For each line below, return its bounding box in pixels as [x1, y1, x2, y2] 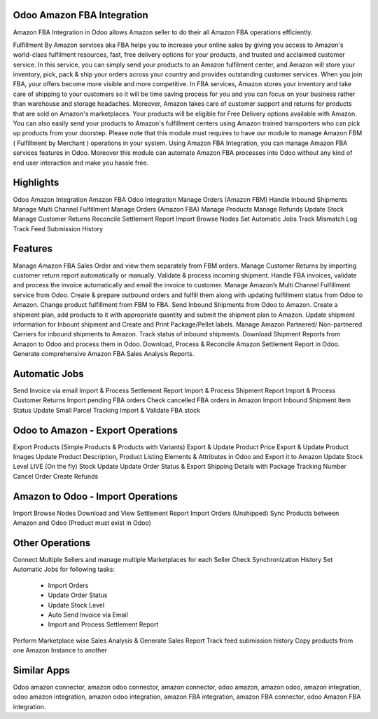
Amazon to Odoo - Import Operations [13, 491, 178, 502]
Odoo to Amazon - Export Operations [13, 424, 178, 436]
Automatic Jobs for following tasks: [13, 565, 115, 574]
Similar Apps [13, 664, 70, 676]
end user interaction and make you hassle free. [13, 158, 149, 167]
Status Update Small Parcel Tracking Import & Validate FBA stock [13, 406, 201, 414]
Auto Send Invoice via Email [48, 610, 129, 619]
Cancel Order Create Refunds [13, 472, 99, 480]
